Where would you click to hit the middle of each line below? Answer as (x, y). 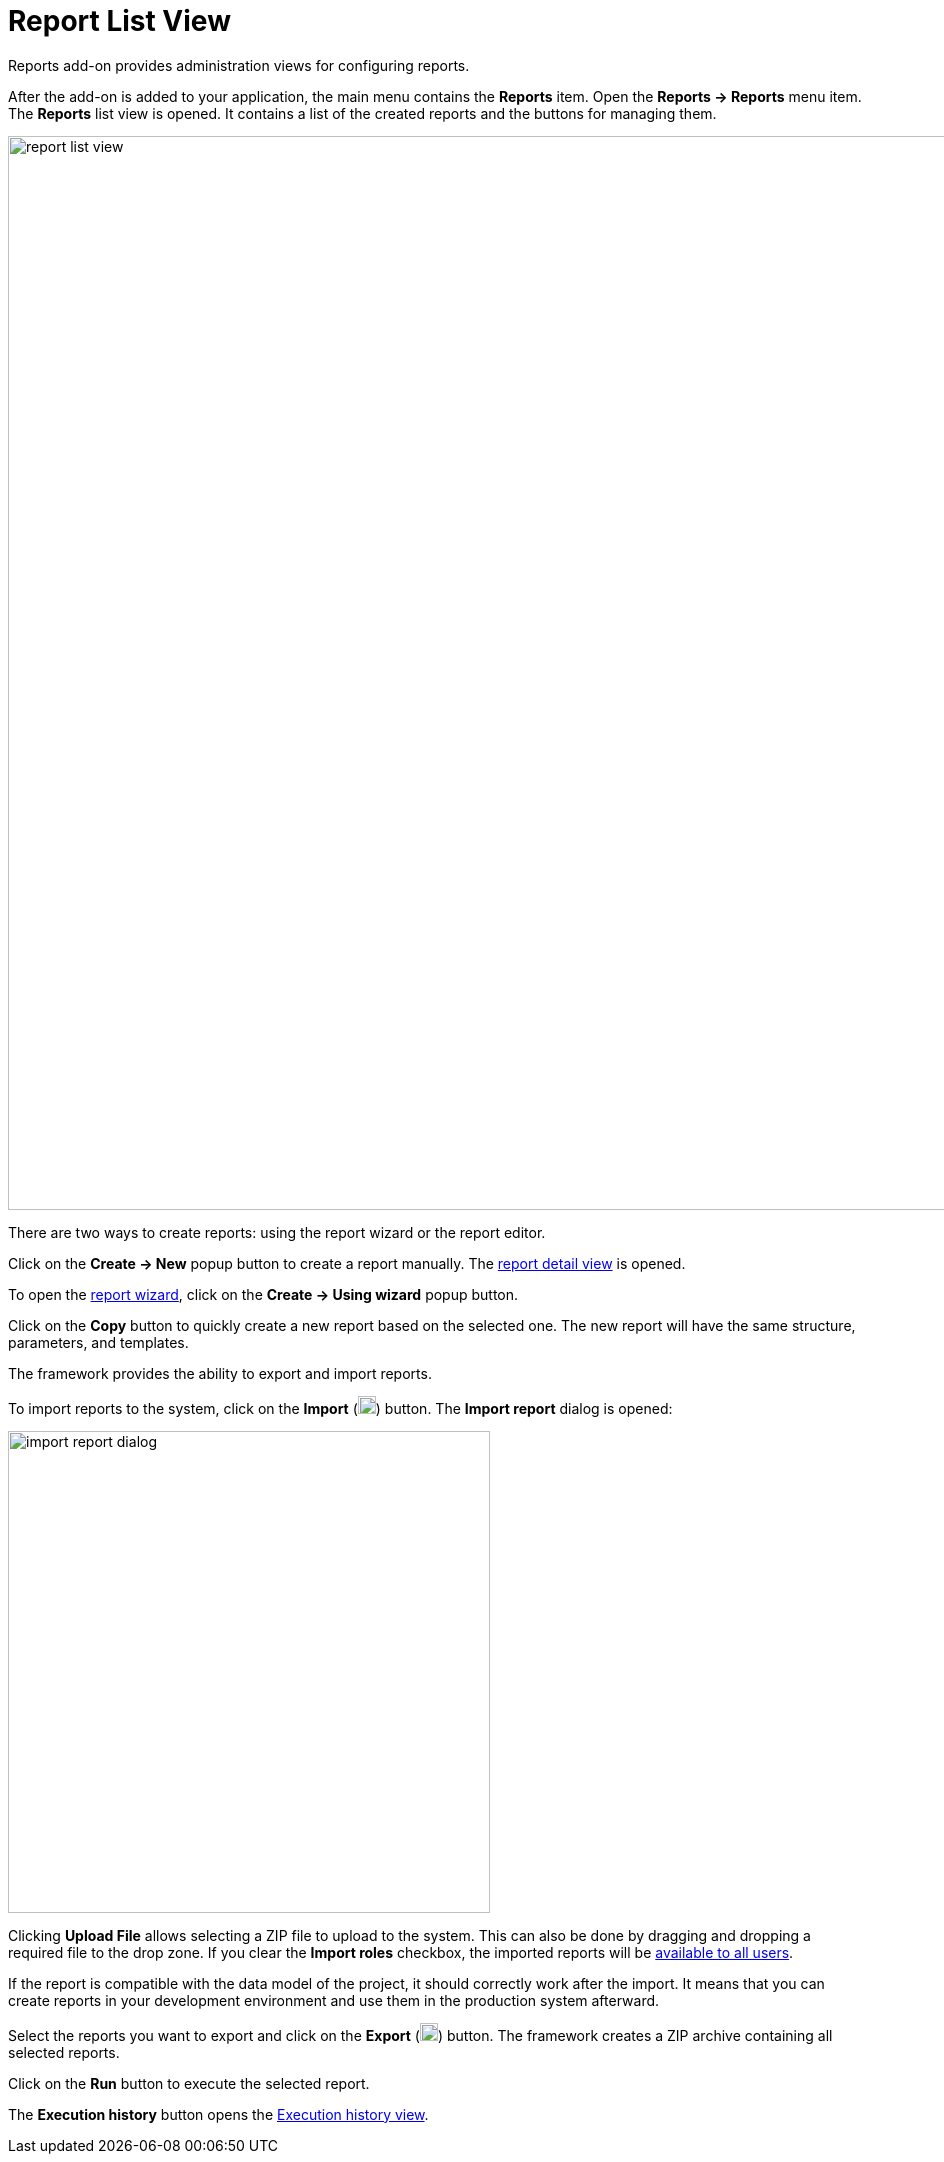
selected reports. (64, 2052)
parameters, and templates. (98, 1342)
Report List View (119, 21)
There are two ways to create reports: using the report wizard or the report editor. (277, 1232)
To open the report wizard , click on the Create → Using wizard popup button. (263, 1294)
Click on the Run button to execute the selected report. (189, 2083)
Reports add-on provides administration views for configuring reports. (239, 65)
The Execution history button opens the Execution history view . (218, 2114)
